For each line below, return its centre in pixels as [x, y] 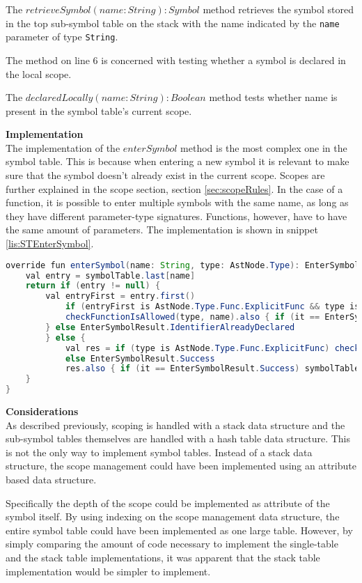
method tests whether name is [273, 97]
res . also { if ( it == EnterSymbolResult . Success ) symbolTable [212, 369]
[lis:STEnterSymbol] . [50, 243]
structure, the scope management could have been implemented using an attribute [181, 466]
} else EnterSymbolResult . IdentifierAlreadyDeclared [170, 327]
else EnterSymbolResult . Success [140, 358]
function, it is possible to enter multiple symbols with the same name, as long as [177, 202]
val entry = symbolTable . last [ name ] [110, 275]
